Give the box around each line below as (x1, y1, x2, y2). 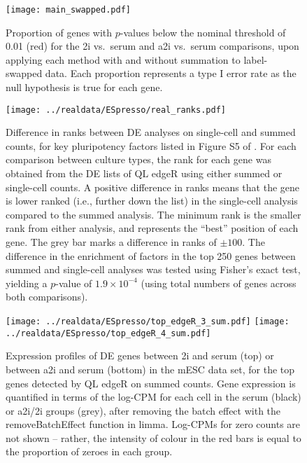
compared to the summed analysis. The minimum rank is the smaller (6, 207, 301, 221)
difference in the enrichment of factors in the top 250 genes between (6, 248, 296, 263)
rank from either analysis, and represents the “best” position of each (6, 221, 299, 235)
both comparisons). (6, 289, 88, 304)
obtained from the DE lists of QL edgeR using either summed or (6, 166, 283, 181)
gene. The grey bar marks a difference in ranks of (6, 235, 217, 249)
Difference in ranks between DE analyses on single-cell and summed (6, 125, 296, 139)
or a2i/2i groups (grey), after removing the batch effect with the (6, 403, 281, 417)
